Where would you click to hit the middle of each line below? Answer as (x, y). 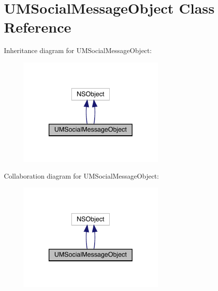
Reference (38, 27)
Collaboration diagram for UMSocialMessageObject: (82, 175)
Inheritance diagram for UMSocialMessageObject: (78, 50)
